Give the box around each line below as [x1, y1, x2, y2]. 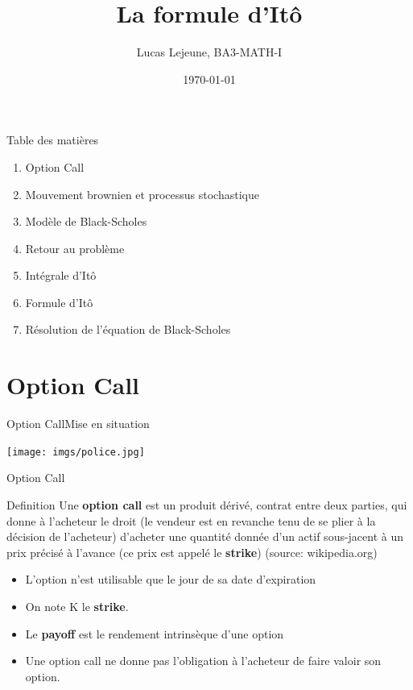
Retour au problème [25, 239, 125, 256]
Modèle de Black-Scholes [25, 213, 147, 230]
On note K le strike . [25, 598, 129, 614]
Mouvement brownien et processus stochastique [25, 185, 259, 202]
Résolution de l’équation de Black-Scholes [25, 321, 231, 338]
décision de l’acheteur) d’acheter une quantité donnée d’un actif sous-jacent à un [6, 528, 404, 545]
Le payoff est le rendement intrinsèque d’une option [25, 625, 284, 642]
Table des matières [6, 131, 99, 148]
